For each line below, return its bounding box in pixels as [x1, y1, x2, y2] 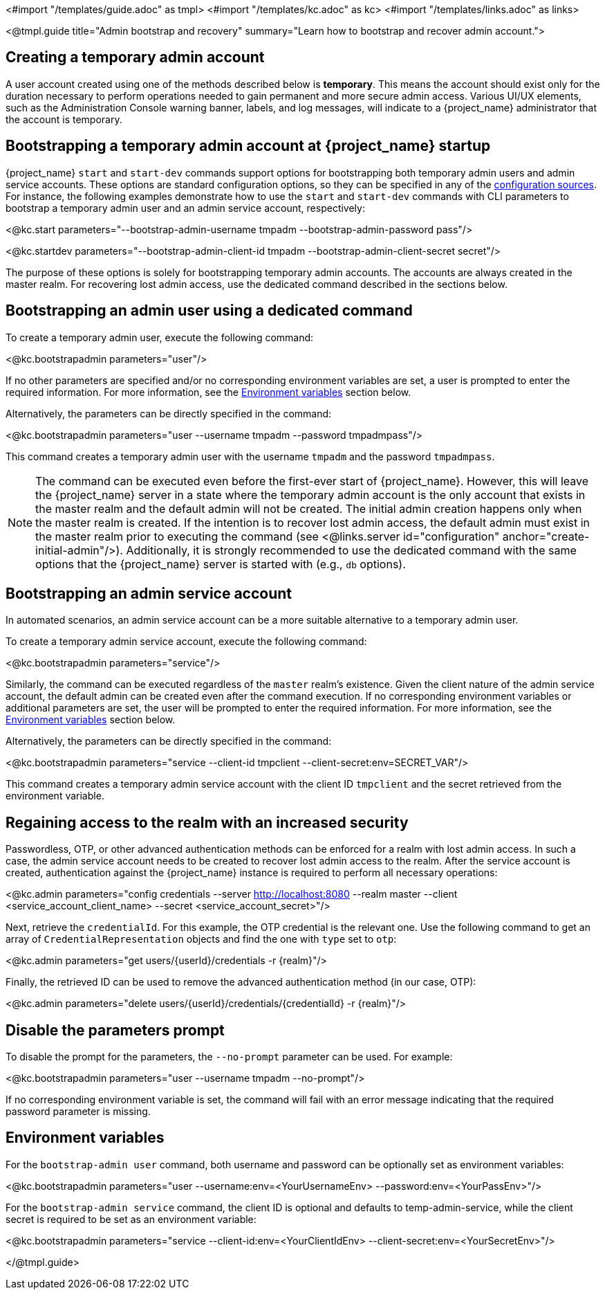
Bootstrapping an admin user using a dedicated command [6, 302, 413, 320]
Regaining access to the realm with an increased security [6, 813, 409, 831]
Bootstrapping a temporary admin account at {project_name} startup [6, 137, 491, 155]
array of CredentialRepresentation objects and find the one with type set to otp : [6, 933, 397, 945]
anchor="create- [502, 529, 590, 543]
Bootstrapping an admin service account [6, 584, 292, 602]
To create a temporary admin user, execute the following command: [6, 331, 314, 343]
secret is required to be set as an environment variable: [6, 1213, 257, 1225]
